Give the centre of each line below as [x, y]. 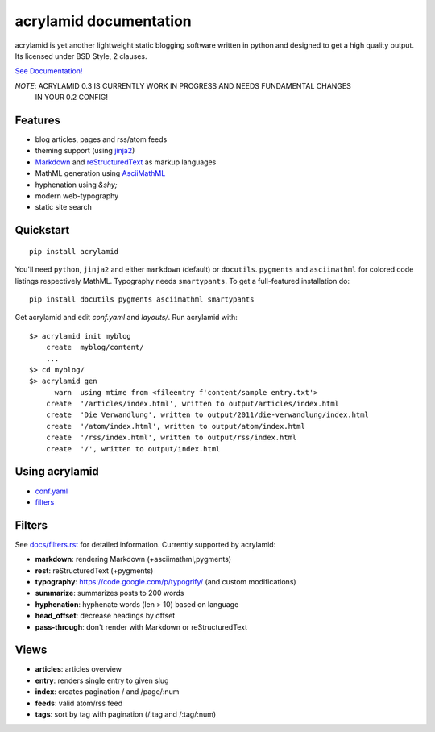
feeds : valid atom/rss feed [79, 703]
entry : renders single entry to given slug [102, 680]
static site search [63, 207]
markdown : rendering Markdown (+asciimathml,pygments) [133, 559]
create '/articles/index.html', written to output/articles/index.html [193, 404]
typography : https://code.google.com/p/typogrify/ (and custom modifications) [166, 582]
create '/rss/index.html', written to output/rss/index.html [171, 438]
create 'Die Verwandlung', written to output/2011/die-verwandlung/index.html [207, 415]
